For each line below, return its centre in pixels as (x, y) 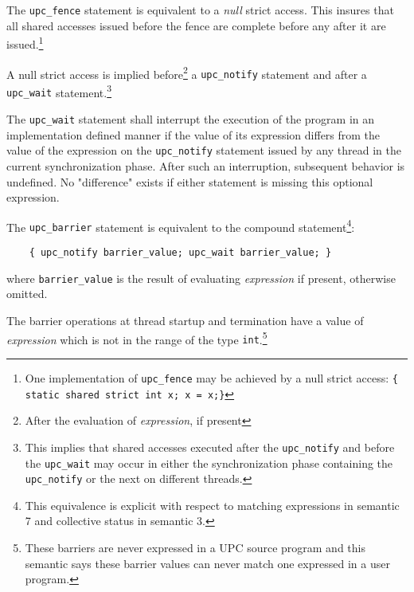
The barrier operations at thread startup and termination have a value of (185, 321)
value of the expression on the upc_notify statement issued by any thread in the (204, 150)
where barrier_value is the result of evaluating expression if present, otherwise (201, 278)
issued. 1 (25, 43)
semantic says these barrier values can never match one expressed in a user (207, 563)
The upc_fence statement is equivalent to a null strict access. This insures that (200, 10)
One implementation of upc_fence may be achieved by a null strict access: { (211, 377)
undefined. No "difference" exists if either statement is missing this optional (190, 181)
